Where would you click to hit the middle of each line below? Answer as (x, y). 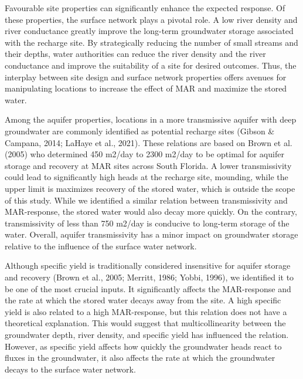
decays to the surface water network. (70, 369)
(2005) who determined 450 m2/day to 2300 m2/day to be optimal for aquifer (144, 154)
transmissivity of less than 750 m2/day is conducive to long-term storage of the (147, 223)
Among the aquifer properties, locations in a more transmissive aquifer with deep (151, 119)
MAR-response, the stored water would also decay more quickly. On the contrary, (151, 212)
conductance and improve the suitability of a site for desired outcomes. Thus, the (151, 65)
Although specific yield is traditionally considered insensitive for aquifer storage (148, 265)
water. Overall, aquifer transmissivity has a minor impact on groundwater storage (151, 234)
